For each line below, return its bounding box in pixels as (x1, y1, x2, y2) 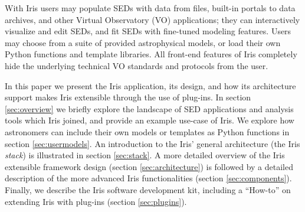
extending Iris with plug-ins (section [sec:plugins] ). (5, 195, 187, 207)
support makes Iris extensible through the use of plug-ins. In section (5, 91, 251, 103)
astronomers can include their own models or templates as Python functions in (5, 125, 290, 138)
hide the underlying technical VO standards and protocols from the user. (5, 59, 268, 71)
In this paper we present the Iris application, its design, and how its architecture (5, 79, 296, 92)
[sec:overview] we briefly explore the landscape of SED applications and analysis (5, 102, 294, 115)
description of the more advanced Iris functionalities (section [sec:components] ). (5, 172, 292, 184)
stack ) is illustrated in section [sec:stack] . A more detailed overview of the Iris (5, 149, 285, 161)
